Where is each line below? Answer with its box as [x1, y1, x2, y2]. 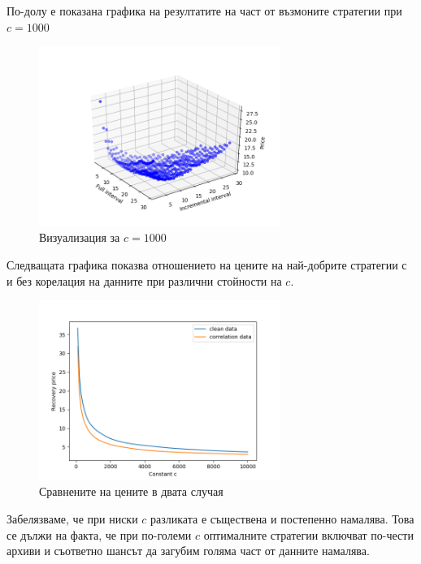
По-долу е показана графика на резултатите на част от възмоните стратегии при [7, 2, 402, 19]
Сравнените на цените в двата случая [39, 483, 224, 500]
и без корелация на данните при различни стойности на [7, 272, 282, 289]
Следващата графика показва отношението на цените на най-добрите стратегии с [7, 256, 407, 273]
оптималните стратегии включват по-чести [203, 526, 414, 543]
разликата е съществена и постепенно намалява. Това [150, 510, 414, 527]
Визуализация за [39, 229, 120, 246]
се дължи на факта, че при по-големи [7, 526, 192, 543]
